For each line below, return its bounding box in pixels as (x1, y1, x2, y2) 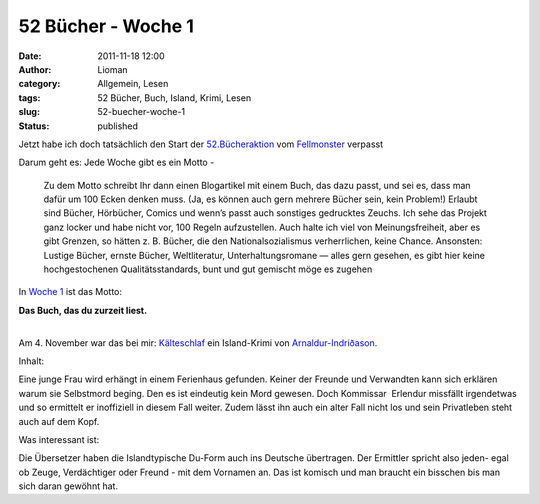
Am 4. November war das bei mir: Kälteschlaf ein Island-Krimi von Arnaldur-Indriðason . (18, 336, 378, 349)
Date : (18, 50, 42, 62)
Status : (18, 120, 50, 132)
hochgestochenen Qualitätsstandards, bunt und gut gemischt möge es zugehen (43, 263, 373, 275)
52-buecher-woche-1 (97, 106, 186, 118)
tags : (18, 91, 41, 104)
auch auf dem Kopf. (18, 415, 100, 427)
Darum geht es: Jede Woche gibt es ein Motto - (18, 156, 215, 169)
